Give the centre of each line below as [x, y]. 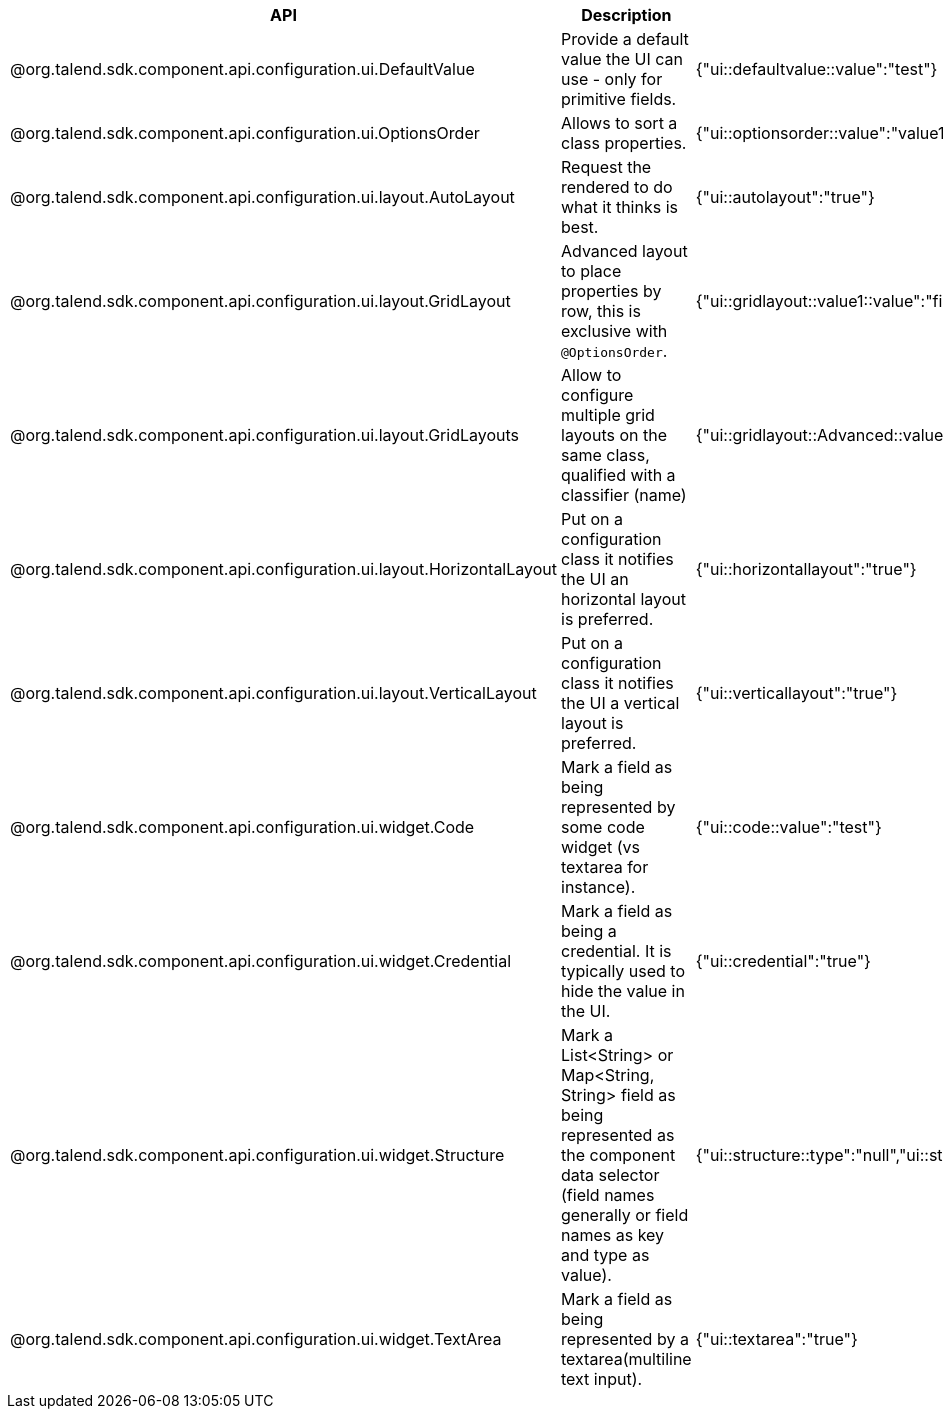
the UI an [595, 579]
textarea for [605, 867]
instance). [598, 887]
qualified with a [618, 475]
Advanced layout [624, 251]
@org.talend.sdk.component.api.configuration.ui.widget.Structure [257, 1155]
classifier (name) [624, 495]
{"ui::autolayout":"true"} [785, 197]
